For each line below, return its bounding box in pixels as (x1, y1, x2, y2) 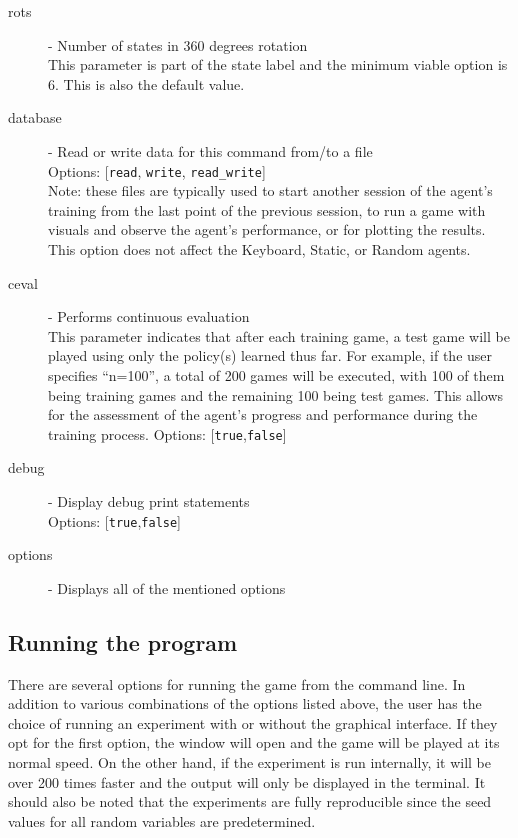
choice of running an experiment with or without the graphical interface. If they (8, 712, 498, 733)
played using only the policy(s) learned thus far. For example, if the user (48, 345, 493, 366)
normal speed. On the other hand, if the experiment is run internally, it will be (8, 752, 492, 773)
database (8, 107, 62, 128)
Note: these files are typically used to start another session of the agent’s (48, 180, 493, 201)
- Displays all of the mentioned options (48, 577, 286, 598)
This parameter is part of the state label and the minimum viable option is (48, 54, 508, 75)
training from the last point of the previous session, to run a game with (48, 199, 486, 220)
